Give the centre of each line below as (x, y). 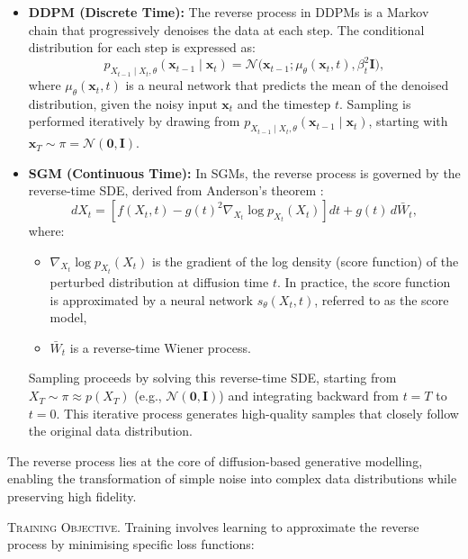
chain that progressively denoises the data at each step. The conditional (226, 29)
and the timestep (284, 103)
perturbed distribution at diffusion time (159, 282)
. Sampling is (375, 103)
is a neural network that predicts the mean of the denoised (287, 85)
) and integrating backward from (309, 396)
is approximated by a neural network (151, 299)
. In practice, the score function (364, 282)
